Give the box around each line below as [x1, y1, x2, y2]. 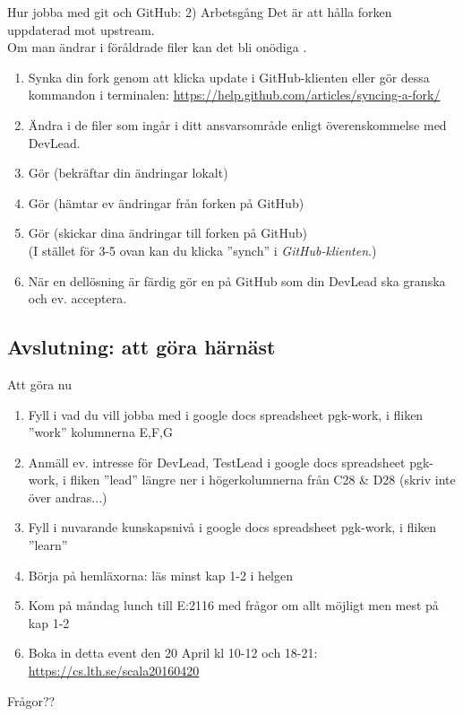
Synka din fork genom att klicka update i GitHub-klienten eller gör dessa [28, 67, 430, 86]
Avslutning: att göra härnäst [7, 333, 276, 361]
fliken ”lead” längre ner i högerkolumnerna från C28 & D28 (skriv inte [70, 470, 456, 489]
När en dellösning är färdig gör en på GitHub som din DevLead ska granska [28, 271, 446, 290]
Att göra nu [7, 374, 72, 393]
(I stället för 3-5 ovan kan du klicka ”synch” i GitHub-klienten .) [28, 240, 377, 259]
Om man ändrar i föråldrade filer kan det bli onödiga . [7, 38, 307, 57]
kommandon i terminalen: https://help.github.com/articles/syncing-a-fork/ [28, 85, 441, 104]
